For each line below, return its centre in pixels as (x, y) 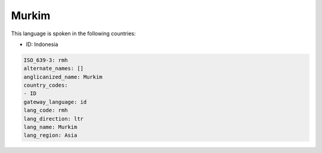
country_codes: (46, 85)
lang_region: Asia (50, 135)
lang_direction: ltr (53, 119)
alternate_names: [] (53, 68)
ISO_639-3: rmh (46, 60)
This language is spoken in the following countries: (73, 33)
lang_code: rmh (46, 110)
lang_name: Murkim (50, 127)
